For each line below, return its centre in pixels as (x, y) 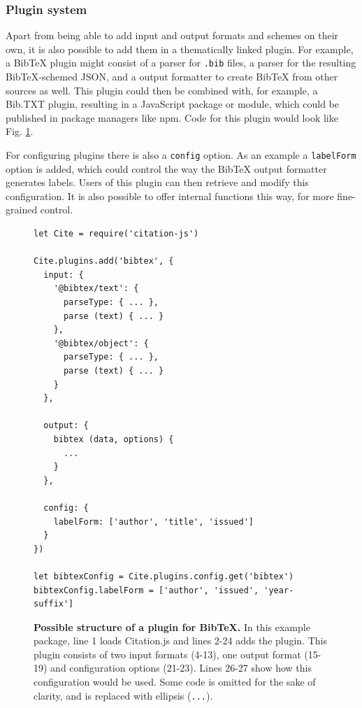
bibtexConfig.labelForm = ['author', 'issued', (146, 590)
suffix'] (54, 604)
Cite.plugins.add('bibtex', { (104, 261)
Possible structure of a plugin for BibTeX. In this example (172, 626)
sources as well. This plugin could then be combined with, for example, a (162, 90)
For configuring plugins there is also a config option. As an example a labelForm (181, 155)
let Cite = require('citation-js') (116, 234)
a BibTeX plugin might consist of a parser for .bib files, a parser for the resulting (181, 63)
